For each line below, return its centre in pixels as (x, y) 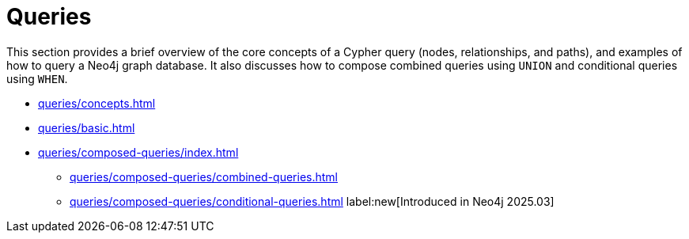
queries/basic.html (87, 127)
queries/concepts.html (97, 103)
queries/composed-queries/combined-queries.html (204, 176)
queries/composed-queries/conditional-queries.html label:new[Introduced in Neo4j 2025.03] (312, 201)
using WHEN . (37, 78)
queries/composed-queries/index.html (138, 152)
